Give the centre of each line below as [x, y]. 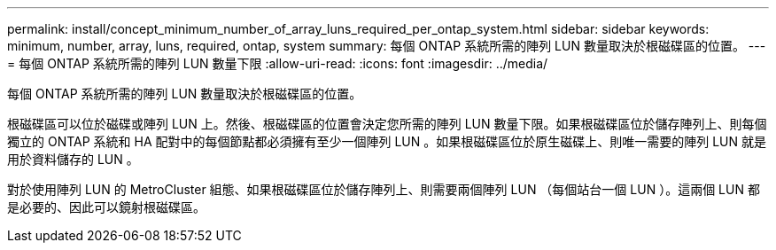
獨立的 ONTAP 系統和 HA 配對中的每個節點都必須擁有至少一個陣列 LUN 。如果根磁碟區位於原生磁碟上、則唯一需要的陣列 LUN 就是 [387, 141]
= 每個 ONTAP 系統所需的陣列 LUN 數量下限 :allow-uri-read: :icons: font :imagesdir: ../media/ [278, 63]
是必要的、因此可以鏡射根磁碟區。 [106, 207]
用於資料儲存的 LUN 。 [73, 159]
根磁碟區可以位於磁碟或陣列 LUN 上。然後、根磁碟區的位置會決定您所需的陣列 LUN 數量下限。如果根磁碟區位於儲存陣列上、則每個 [387, 124]
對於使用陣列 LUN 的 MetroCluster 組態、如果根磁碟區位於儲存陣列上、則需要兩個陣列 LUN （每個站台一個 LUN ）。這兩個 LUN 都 [384, 189]
